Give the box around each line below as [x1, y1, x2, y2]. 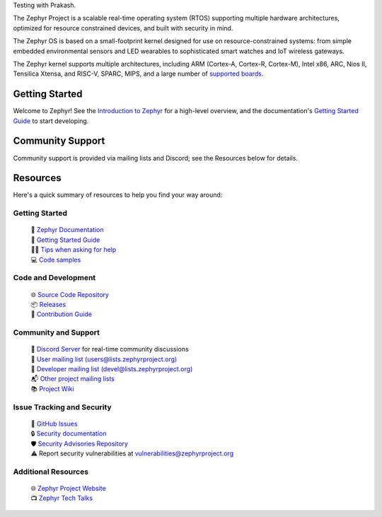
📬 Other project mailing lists [30, 375, 115, 383]
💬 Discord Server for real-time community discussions [30, 345, 189, 354]
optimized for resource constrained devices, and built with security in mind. [13, 23, 233, 32]
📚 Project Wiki [30, 384, 74, 393]
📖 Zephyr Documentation [30, 226, 104, 234]
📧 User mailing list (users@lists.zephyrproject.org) [30, 354, 178, 364]
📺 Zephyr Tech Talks [30, 494, 93, 502]
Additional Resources [13, 467, 88, 477]
